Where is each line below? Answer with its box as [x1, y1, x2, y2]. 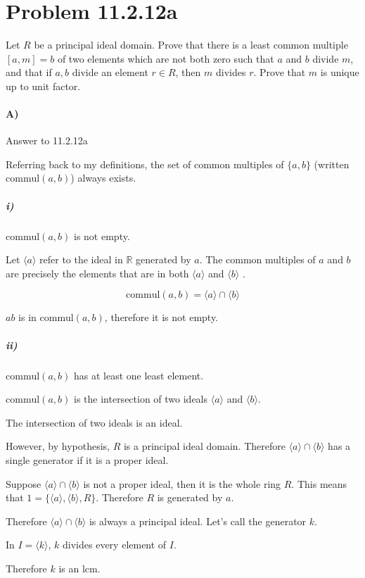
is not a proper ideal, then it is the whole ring [83, 476, 281, 491]
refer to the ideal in [39, 252, 123, 267]
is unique [320, 65, 359, 80]
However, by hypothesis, [6, 439, 110, 453]
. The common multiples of [199, 252, 316, 267]
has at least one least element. [74, 367, 204, 382]
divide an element [72, 65, 148, 80]
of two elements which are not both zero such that [57, 51, 274, 65]
